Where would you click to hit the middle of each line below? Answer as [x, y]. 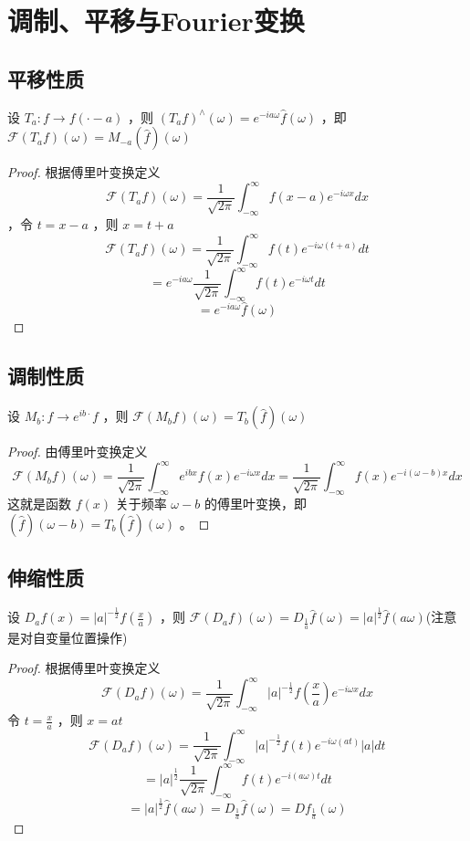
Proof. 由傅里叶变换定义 [78, 452]
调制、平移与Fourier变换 [156, 21]
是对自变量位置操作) [68, 637]
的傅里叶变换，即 [255, 504]
